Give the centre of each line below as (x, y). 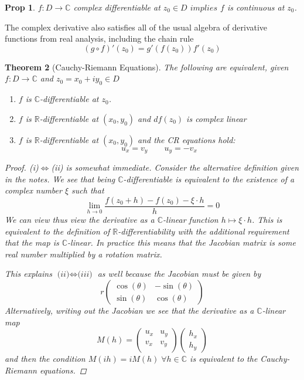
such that (88, 190)
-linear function (191, 220)
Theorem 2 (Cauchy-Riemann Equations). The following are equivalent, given (147, 67)
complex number (33, 190)
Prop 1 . (20, 7)
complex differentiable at (117, 7)
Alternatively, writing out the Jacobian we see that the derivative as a (129, 311)
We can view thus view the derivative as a (80, 220)
